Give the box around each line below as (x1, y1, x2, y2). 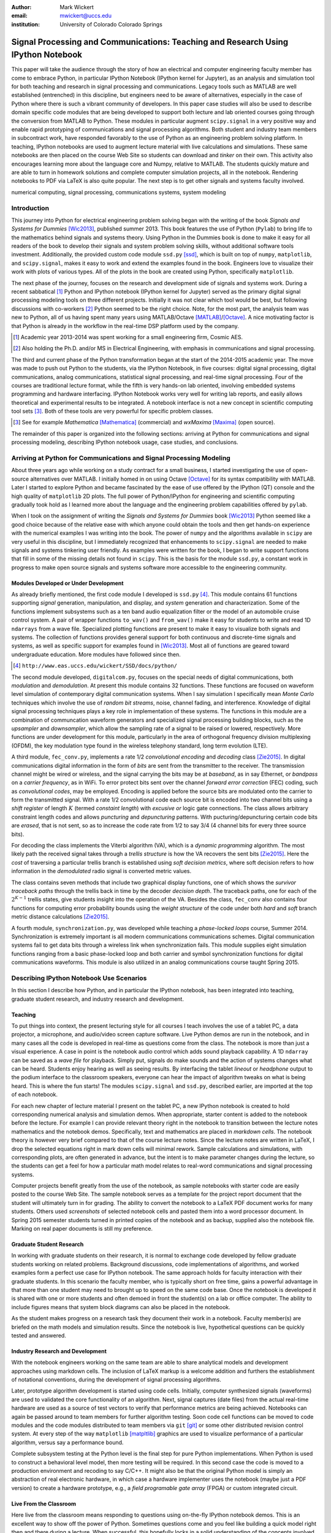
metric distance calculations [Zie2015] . (11, 913, 110, 920)
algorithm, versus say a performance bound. (11, 1439, 124, 1446)
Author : (11, 4, 32, 10)
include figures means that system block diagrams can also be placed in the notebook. (11, 1303, 231, 1310)
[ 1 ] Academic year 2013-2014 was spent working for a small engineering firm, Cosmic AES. (13, 333, 243, 340)
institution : (11, 20, 40, 28)
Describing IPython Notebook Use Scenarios (11, 974, 147, 982)
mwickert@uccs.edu (59, 12, 112, 20)
